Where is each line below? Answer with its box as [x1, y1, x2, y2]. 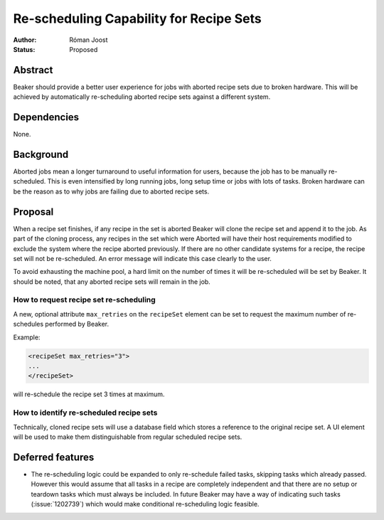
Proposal [13, 206, 54, 218]
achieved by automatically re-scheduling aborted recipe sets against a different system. [13, 92, 271, 101]
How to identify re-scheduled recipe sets [13, 408, 158, 418]
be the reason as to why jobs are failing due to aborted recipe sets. [13, 187, 210, 196]
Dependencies [13, 111, 80, 124]
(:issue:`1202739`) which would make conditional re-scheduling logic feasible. [31, 499, 260, 508]
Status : [13, 45, 36, 53]
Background [13, 148, 69, 160]
